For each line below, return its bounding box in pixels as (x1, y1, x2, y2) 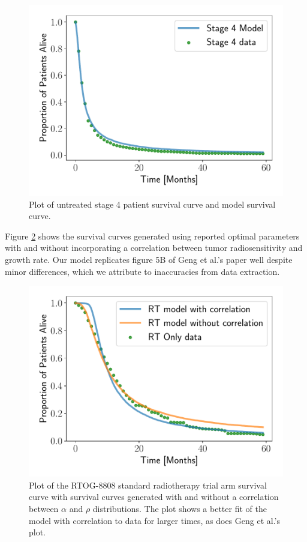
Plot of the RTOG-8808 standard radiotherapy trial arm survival (29, 478, 267, 491)
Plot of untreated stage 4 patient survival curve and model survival (29, 197, 276, 210)
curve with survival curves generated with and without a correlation (29, 490, 279, 503)
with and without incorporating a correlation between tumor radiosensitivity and (5, 241, 303, 254)
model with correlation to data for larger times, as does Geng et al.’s (29, 514, 281, 526)
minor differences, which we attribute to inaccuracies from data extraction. (5, 265, 280, 277)
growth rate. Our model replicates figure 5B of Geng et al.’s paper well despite (5, 253, 293, 265)
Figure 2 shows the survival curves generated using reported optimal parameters (5, 229, 300, 242)
